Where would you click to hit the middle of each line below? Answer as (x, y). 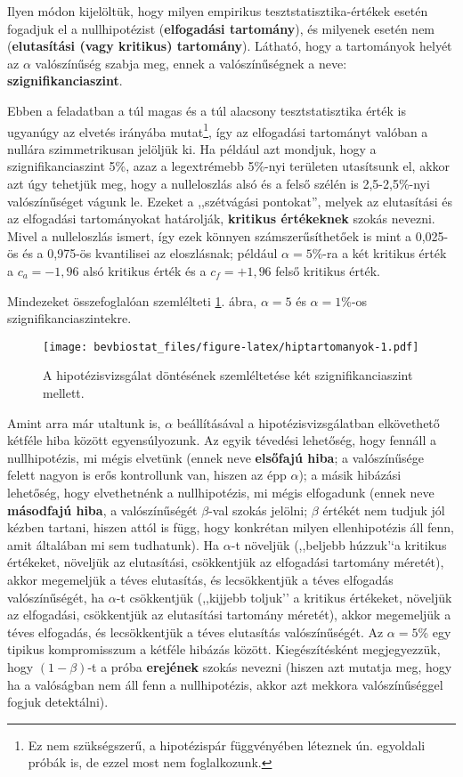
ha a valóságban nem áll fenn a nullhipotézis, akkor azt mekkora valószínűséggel (225, 684)
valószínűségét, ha (56, 597)
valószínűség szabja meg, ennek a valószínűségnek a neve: (191, 63)
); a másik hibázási (350, 475)
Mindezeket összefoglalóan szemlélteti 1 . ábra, (132, 300)
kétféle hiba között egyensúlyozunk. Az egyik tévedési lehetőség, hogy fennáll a (222, 440)
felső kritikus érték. (328, 270)
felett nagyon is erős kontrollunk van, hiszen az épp (147, 475)
